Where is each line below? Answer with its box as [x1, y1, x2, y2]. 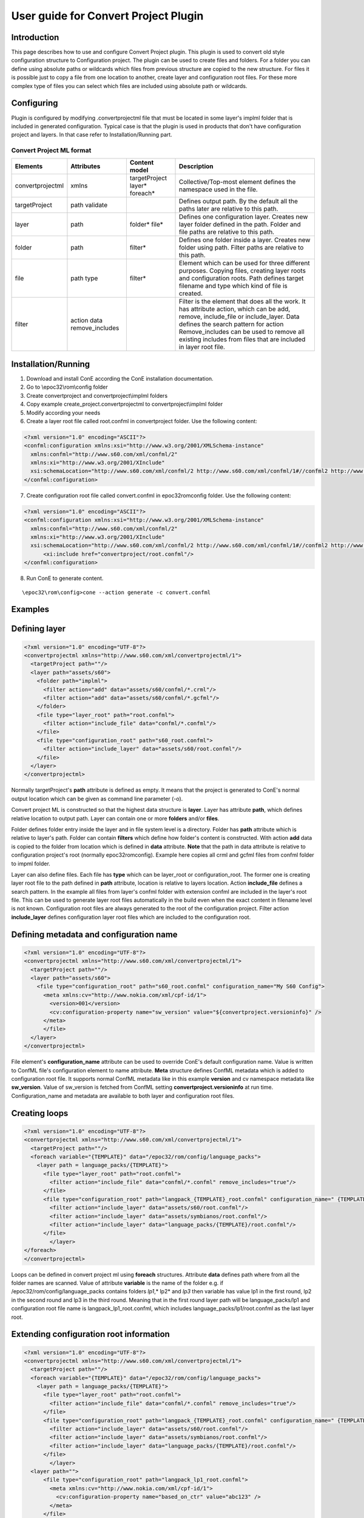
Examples [11, 604, 50, 614]
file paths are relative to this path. [179, 228, 275, 236]
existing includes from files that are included [179, 335, 306, 344]
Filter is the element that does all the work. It [179, 298, 306, 306]
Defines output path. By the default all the [179, 197, 298, 206]
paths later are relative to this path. [179, 205, 278, 213]
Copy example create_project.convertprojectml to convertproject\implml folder [26, 401, 223, 408]
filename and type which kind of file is [179, 282, 288, 290]
